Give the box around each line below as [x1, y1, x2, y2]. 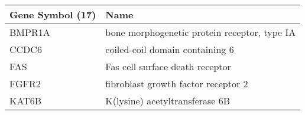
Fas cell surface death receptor [105, 60, 231, 73]
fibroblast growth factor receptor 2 [105, 77, 248, 90]
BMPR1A [9, 25, 50, 39]
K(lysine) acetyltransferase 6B [105, 94, 231, 107]
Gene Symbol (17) [9, 8, 96, 21]
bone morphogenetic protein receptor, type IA [105, 25, 296, 39]
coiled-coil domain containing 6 [105, 42, 234, 56]
